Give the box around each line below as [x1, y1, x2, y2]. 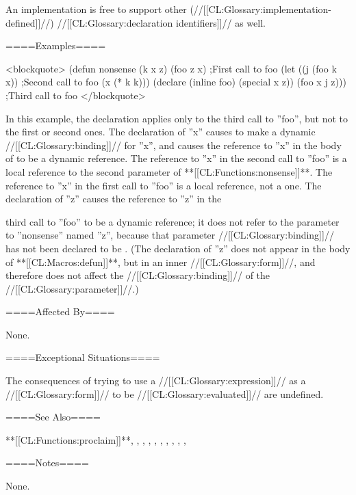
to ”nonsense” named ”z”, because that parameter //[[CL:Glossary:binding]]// [5, 228, 334, 242]
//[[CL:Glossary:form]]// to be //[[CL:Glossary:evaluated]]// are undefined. [5, 386, 324, 401]
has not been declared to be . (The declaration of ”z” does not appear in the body [5, 241, 351, 255]
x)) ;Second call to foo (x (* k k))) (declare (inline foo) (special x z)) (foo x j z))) [5, 75, 346, 89]
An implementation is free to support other [5, 2, 187, 16]
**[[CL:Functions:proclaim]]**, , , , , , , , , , [5, 432, 186, 446]
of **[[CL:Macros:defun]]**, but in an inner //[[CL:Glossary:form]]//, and [5, 254, 316, 269]
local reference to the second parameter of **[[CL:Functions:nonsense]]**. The [5, 164, 333, 178]
